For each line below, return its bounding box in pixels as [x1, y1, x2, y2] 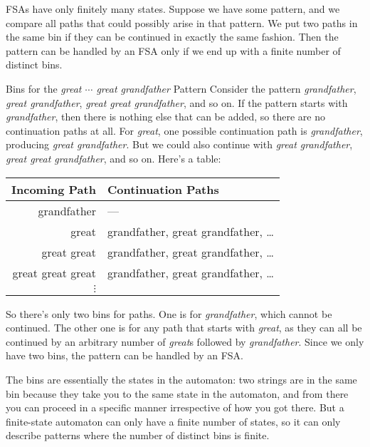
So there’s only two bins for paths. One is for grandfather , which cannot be [6, 306, 332, 321]
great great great [12, 264, 96, 281]
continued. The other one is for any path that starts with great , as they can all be [6, 320, 362, 335]
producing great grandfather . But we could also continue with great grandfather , [6, 137, 353, 152]
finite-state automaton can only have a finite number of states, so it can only [6, 413, 341, 428]
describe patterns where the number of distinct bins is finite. [6, 428, 270, 443]
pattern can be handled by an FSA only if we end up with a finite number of [6, 43, 341, 58]
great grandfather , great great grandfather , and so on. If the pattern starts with [6, 95, 348, 110]
